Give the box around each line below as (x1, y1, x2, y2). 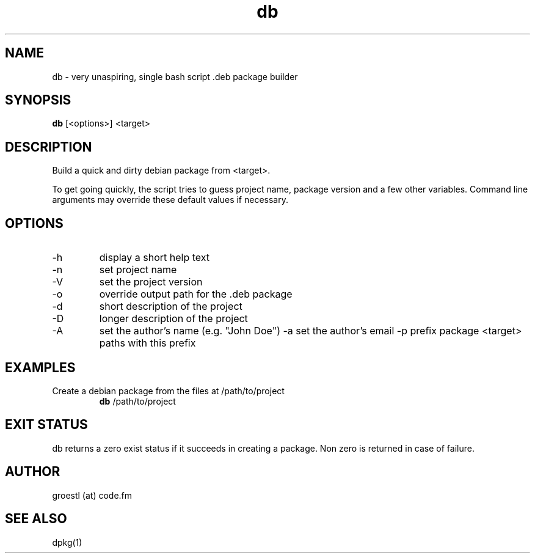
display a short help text (99, 251, 210, 264)
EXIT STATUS (5, 417, 88, 433)
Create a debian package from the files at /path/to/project (52, 385, 285, 396)
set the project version (99, 276, 203, 288)
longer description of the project (99, 312, 248, 325)
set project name (99, 263, 177, 276)
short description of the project (99, 300, 242, 313)
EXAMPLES (5, 359, 76, 375)
